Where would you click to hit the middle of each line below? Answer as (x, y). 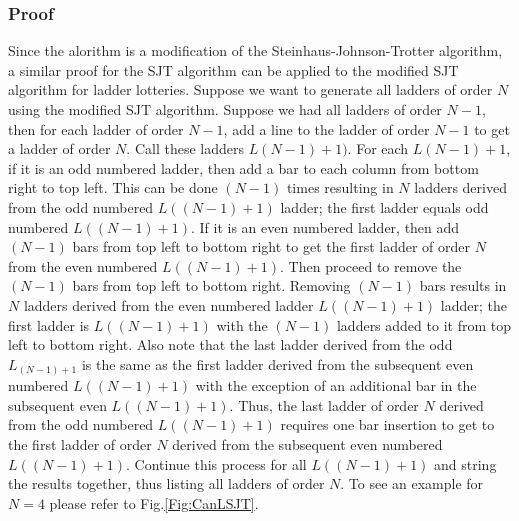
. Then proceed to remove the (371, 265)
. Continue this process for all (216, 463)
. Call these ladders (185, 148)
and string (465, 463)
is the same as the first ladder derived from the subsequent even (277, 363)
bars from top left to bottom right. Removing (211, 285)
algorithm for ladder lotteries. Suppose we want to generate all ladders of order (250, 89)
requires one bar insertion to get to (387, 424)
